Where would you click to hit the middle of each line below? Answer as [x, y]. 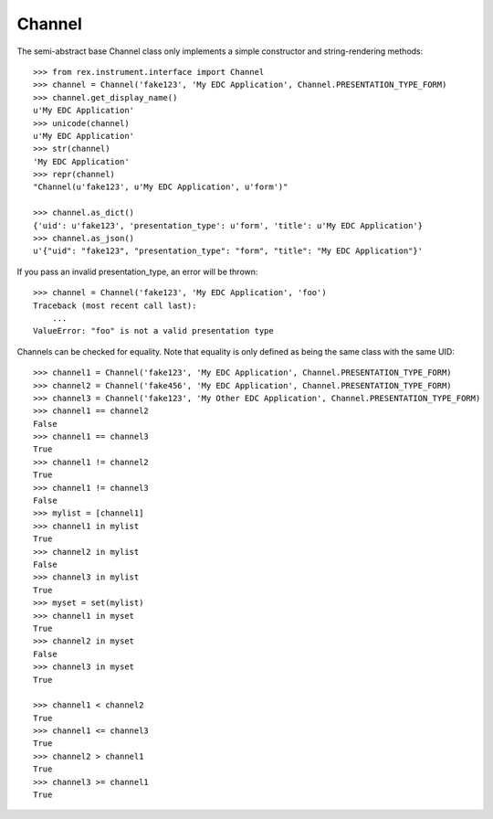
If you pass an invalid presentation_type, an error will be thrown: [137, 271]
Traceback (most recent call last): [115, 305]
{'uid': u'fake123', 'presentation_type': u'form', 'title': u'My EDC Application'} [228, 225]
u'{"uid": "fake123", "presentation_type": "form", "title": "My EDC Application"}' [228, 251]
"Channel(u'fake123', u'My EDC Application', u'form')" [161, 187]
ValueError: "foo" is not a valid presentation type [153, 331]
